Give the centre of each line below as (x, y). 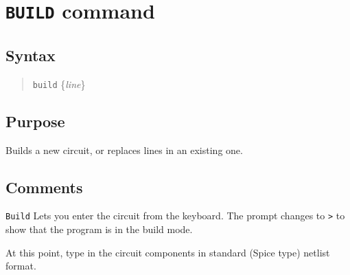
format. (21, 266)
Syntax (31, 55)
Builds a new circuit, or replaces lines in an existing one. (124, 150)
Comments (44, 187)
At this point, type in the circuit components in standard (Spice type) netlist (168, 252)
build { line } (59, 84)
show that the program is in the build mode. (99, 229)
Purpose (35, 121)
